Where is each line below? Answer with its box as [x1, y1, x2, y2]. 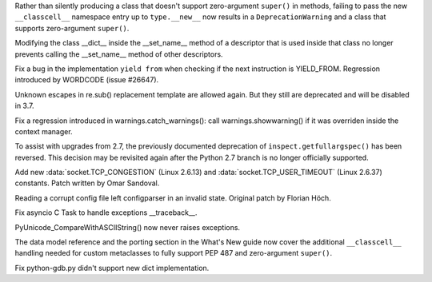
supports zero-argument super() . [14, 23, 130, 33]
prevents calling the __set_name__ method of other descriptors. [14, 49, 223, 59]
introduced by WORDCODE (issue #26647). [14, 75, 159, 85]
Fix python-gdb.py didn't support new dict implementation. [14, 263, 210, 272]
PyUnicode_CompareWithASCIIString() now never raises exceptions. [14, 222, 240, 232]
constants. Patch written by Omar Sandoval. [14, 178, 160, 188]
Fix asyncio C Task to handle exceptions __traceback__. [14, 208, 198, 217]
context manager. [14, 126, 73, 136]
